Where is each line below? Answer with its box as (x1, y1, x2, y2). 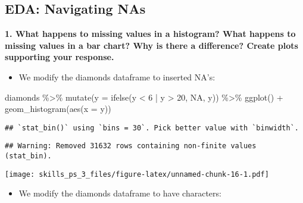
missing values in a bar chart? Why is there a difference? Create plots (5, 39, 298, 51)
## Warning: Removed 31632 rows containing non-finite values (5, 142, 257, 151)
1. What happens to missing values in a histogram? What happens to (5, 27, 296, 40)
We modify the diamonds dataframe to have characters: (18, 187, 221, 199)
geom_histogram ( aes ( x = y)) (5, 102, 111, 115)
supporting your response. (5, 51, 114, 63)
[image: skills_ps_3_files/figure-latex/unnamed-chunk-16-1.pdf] (5, 170, 269, 179)
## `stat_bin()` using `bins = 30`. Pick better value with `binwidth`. (5, 123, 299, 132)
